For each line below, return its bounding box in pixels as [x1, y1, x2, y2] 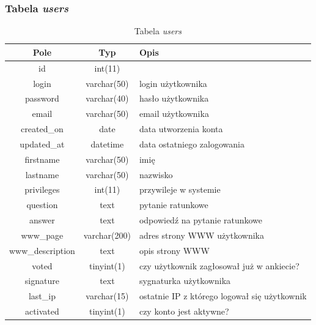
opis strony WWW [139, 244, 210, 256]
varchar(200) [83, 228, 131, 241]
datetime [90, 137, 124, 150]
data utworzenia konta [139, 122, 223, 135]
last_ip [28, 290, 56, 302]
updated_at [20, 137, 65, 150]
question [26, 198, 58, 211]
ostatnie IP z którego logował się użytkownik [139, 290, 307, 302]
